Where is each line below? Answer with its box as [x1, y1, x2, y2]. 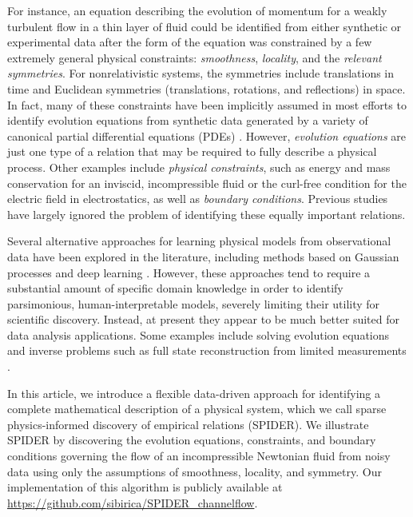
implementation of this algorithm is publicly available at [7, 479, 283, 495]
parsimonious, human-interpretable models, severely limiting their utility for [7, 295, 380, 312]
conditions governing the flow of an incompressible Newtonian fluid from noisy [7, 447, 391, 464]
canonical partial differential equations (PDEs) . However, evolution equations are [7, 127, 407, 144]
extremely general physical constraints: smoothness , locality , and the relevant [7, 49, 382, 66]
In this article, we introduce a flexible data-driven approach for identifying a [7, 384, 380, 401]
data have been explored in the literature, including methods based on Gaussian [7, 248, 399, 264]
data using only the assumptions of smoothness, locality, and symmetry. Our [7, 463, 382, 479]
